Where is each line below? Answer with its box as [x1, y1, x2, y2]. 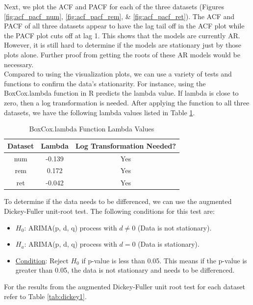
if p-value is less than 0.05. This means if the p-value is [81, 255, 247, 265]
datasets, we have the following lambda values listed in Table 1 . [4, 107, 195, 117]
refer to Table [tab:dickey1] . [4, 291, 87, 301]
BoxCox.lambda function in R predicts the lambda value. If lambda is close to [4, 88, 239, 98]
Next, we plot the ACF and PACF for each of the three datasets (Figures [4, 1, 225, 11]
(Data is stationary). [138, 239, 200, 249]
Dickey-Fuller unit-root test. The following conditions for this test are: [4, 205, 215, 216]
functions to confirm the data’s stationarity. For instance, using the [4, 78, 206, 88]
